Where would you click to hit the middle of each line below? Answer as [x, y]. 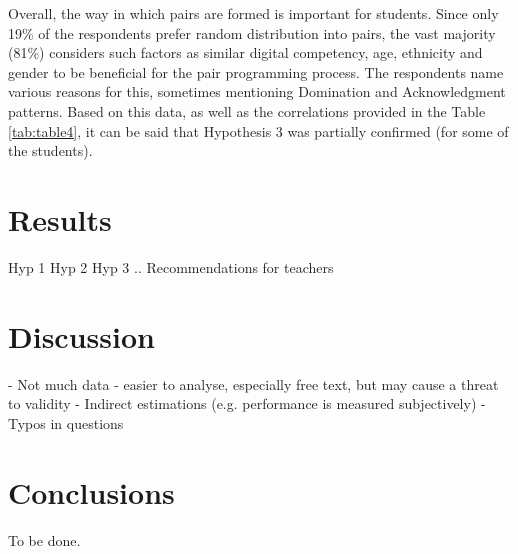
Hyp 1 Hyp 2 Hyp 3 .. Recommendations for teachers [171, 266]
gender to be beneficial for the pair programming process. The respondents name [256, 71]
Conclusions [91, 491]
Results [60, 218]
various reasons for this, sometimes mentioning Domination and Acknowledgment [257, 91]
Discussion [81, 335]
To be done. [44, 539]
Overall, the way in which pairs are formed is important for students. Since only [253, 13]
